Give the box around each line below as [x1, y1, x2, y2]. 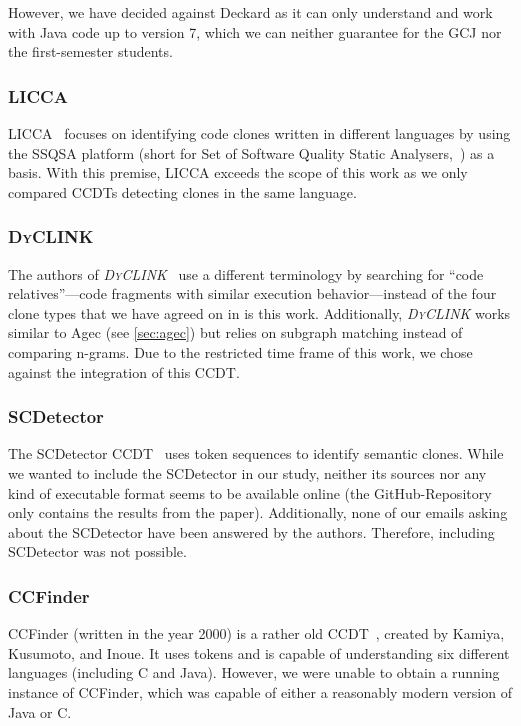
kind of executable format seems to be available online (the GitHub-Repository [8, 482, 492, 503]
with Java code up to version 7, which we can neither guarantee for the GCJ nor [8, 21, 502, 42]
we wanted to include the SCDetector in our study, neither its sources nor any [8, 462, 487, 483]
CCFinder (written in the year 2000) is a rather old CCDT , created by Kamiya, [8, 623, 505, 644]
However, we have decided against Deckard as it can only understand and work [8, 2, 493, 22]
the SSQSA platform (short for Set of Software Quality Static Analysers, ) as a [8, 142, 495, 163]
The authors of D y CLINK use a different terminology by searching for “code [8, 263, 484, 284]
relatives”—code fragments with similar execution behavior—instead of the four [8, 283, 497, 304]
